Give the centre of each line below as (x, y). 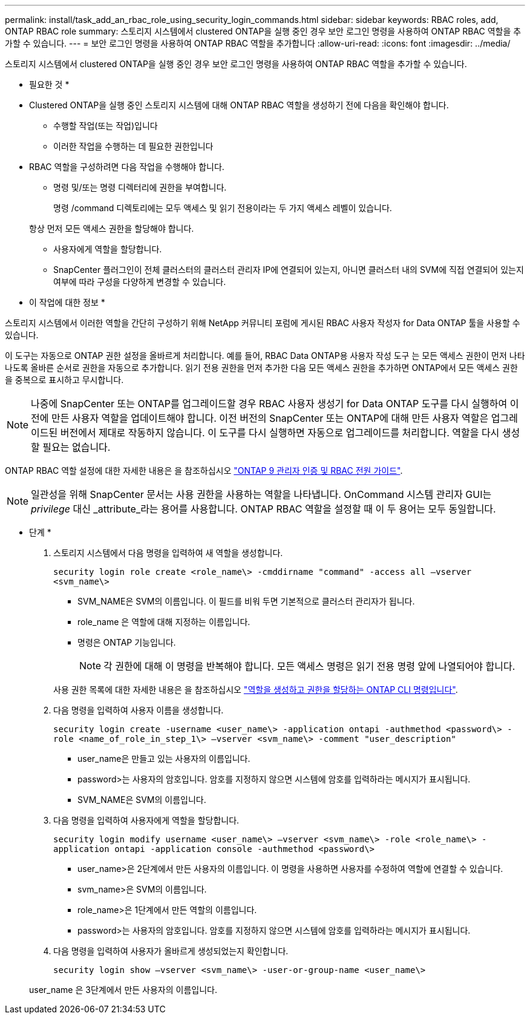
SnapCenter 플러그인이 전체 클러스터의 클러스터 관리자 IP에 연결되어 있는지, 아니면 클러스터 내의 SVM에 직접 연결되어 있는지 (289, 270)
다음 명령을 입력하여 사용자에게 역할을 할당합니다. (146, 820)
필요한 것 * (49, 84)
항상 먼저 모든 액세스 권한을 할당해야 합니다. (112, 228)
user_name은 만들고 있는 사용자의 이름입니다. (164, 759)
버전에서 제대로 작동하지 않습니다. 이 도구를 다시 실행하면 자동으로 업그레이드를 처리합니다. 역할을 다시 (280, 433)
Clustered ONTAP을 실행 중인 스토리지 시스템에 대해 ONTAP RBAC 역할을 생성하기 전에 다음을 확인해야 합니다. (239, 105)
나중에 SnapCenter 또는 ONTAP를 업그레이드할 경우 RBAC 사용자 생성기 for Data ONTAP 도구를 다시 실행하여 (269, 404)
